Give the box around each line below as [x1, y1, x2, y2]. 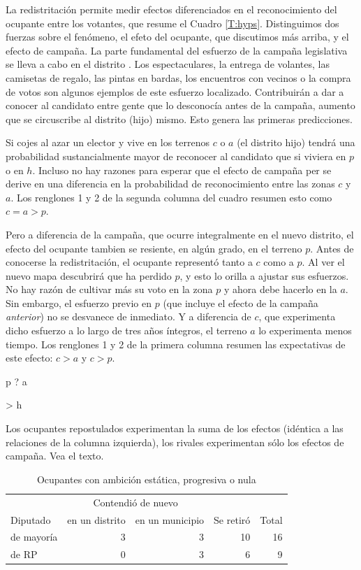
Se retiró [214, 512, 251, 527]
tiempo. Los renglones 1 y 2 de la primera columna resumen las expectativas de [6, 336, 346, 351]
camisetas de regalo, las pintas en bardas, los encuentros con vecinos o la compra [6, 70, 351, 85]
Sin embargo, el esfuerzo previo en [6, 295, 152, 310]
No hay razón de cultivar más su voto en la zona [6, 282, 213, 297]
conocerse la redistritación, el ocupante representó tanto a [6, 255, 253, 269]
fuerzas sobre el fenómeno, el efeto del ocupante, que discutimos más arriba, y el [6, 29, 349, 44]
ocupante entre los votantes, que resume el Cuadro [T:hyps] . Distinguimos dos [6, 15, 339, 30]
